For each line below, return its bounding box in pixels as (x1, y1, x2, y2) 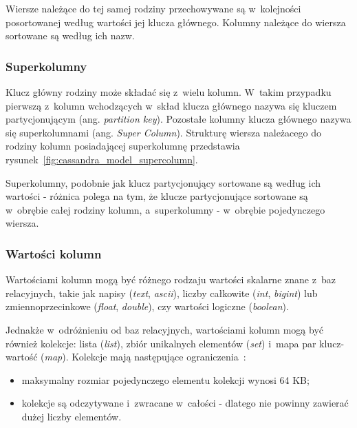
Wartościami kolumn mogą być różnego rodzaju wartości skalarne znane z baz (6, 272, 336, 287)
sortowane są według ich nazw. (6, 28, 135, 43)
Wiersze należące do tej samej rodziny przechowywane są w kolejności (6, 1, 301, 15)
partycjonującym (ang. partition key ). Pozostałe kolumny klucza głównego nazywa (6, 112, 351, 126)
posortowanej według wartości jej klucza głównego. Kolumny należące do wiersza (6, 14, 346, 29)
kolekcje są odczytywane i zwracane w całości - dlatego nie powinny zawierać (21, 396, 349, 410)
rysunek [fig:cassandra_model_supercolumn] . (6, 152, 198, 166)
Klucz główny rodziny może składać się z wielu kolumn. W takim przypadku (6, 85, 332, 99)
